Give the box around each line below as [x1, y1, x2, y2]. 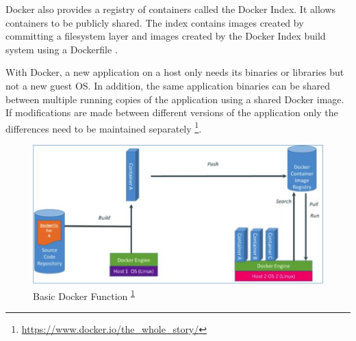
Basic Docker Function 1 [33, 286, 135, 303]
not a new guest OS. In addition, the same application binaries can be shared [5, 78, 331, 92]
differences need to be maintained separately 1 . [5, 119, 202, 135]
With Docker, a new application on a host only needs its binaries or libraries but [5, 65, 344, 79]
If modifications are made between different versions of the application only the [5, 105, 338, 120]
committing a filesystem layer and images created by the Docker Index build [5, 29, 326, 43]
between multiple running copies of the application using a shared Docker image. [5, 92, 344, 106]
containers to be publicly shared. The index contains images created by [5, 15, 304, 29]
